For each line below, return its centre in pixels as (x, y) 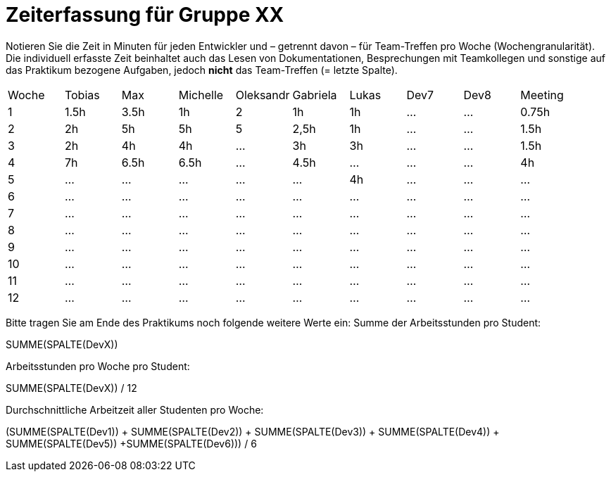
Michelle (201, 95)
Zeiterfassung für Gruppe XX (145, 15)
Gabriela (315, 95)
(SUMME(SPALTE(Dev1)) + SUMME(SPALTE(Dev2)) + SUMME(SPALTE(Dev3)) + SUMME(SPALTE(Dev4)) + (253, 431)
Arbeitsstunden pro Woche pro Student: (98, 366)
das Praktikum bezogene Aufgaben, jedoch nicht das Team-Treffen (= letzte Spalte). (202, 70)
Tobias (82, 95)
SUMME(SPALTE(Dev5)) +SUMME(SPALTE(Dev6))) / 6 (131, 443)
